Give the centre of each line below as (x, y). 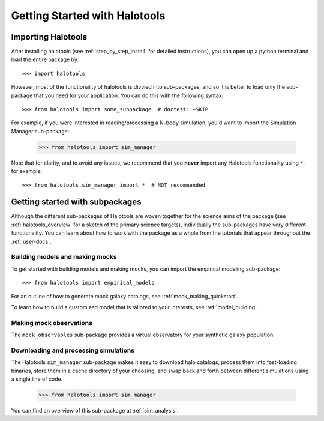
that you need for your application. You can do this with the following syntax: (129, 95)
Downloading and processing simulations (73, 350)
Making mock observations (52, 323)
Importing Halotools (49, 37)
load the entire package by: (45, 59)
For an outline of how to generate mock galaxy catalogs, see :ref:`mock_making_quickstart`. (125, 296)
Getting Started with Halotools (88, 16)
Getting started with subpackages (76, 202)
